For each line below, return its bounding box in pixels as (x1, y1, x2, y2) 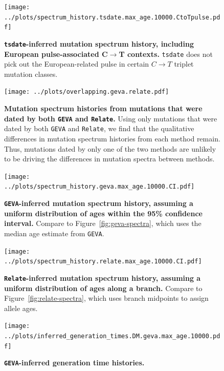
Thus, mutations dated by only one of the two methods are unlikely (4, 143, 216, 154)
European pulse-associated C (4, 48, 108, 59)
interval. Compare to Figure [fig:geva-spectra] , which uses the (4, 218, 201, 229)
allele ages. (4, 302, 38, 313)
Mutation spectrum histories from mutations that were (4, 103, 203, 114)
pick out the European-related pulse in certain (4, 58, 149, 69)
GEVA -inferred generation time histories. (4, 357, 145, 368)
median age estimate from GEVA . (4, 228, 104, 238)
